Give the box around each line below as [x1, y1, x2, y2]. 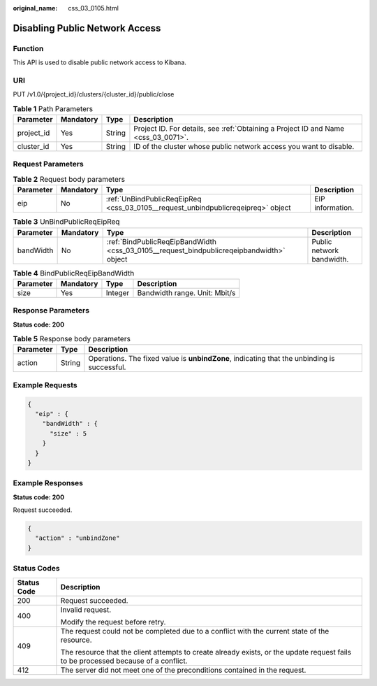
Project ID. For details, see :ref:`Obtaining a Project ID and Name [133, 124, 345, 134]
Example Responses [13, 478, 84, 488]
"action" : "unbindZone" [35, 534, 120, 542]
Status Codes [13, 564, 60, 573]
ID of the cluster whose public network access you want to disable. [133, 142, 355, 152]
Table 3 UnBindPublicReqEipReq [13, 217, 120, 227]
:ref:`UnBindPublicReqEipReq [105, 194, 202, 204]
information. [314, 203, 355, 213]
